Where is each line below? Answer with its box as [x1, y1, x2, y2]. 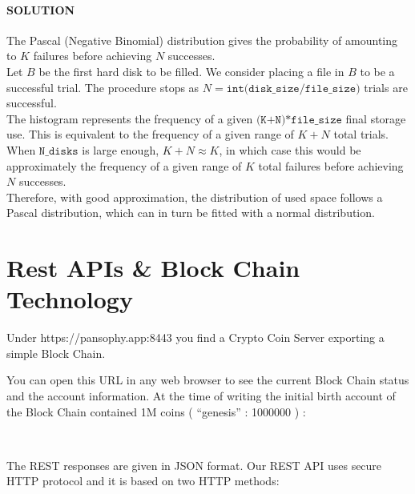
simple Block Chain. [6, 344, 106, 361]
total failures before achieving [258, 157, 404, 174]
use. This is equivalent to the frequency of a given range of [6, 126, 294, 143]
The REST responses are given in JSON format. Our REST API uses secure [6, 456, 382, 473]
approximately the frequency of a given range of [6, 157, 242, 174]
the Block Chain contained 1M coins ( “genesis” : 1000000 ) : [6, 403, 306, 420]
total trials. [333, 126, 389, 143]
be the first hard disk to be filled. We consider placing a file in [38, 62, 344, 79]
